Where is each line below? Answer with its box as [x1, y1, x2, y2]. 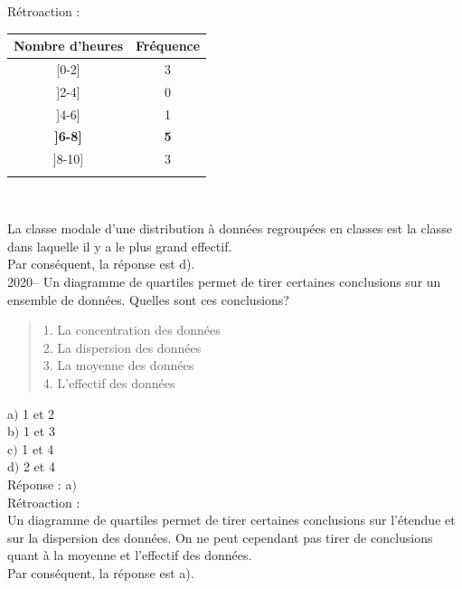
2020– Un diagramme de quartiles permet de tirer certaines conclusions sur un [7, 272, 441, 291]
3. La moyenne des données [42, 356, 194, 375]
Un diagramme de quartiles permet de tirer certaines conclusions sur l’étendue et [7, 510, 456, 529]
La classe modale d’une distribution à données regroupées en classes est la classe [7, 219, 452, 238]
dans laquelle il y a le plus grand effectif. [7, 236, 232, 255]
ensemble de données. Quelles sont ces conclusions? [7, 290, 289, 309]
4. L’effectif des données [42, 374, 175, 392]
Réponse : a [7, 474, 72, 493]
